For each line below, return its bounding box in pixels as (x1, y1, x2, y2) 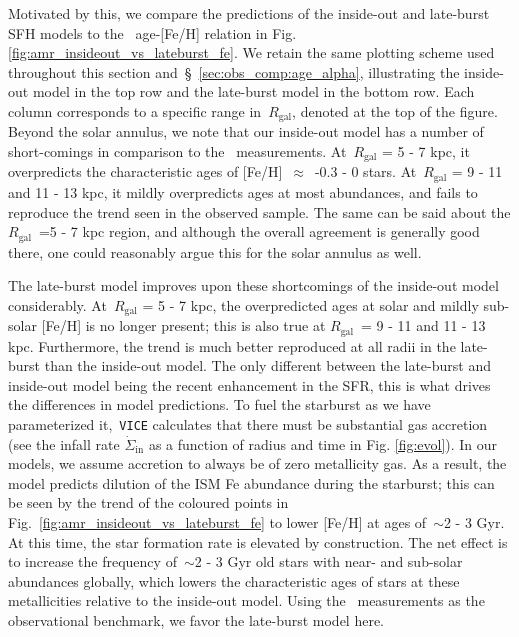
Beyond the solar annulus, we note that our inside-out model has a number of (8, 121, 484, 142)
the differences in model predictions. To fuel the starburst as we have (8, 394, 431, 415)
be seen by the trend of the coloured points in (8, 492, 289, 513)
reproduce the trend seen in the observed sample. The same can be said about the (8, 201, 511, 222)
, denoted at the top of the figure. (292, 100, 498, 121)
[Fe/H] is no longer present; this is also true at (41, 315, 326, 336)
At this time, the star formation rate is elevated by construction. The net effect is (8, 531, 508, 552)
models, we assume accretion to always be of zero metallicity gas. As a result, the (8, 453, 507, 474)
